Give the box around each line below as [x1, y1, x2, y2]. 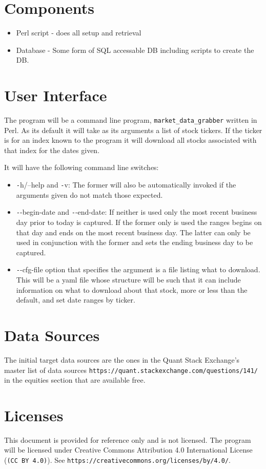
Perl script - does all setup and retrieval [16, 27, 141, 38]
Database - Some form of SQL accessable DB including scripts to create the [16, 44, 254, 55]
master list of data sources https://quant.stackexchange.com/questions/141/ [4, 364, 258, 375]
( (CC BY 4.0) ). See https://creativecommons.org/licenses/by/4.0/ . [4, 455, 231, 465]
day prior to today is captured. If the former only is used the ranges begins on [16, 216, 262, 227]
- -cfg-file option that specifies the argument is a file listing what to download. [16, 264, 260, 275]
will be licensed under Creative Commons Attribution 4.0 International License [4, 444, 253, 455]
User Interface [4, 85, 107, 106]
